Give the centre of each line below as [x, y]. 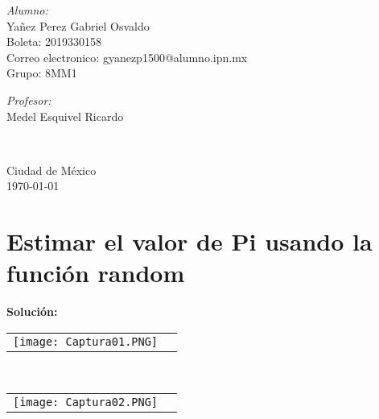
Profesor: [29, 100]
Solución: [32, 311]
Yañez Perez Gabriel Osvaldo [78, 25]
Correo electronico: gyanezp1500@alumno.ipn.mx [127, 57]
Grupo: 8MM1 [42, 73]
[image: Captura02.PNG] [86, 402]
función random [96, 273]
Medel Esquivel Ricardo [65, 116]
